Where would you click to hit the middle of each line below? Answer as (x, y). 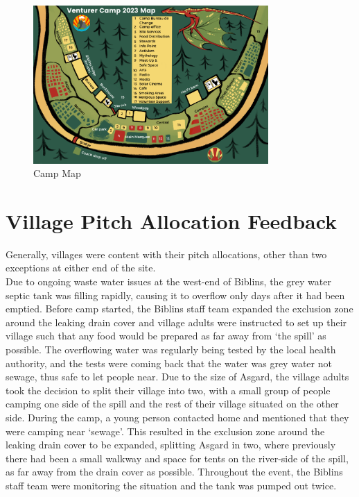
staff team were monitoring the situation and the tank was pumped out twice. (171, 485)
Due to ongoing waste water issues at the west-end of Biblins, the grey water (168, 281)
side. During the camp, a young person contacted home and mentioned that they (177, 417)
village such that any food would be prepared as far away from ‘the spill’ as (166, 336)
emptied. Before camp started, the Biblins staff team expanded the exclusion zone (179, 309)
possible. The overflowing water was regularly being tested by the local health (171, 349)
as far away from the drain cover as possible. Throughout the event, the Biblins (174, 472)
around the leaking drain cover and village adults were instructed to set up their (176, 322)
